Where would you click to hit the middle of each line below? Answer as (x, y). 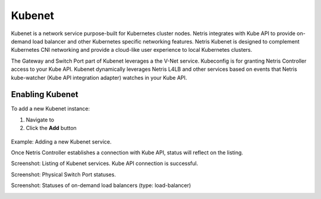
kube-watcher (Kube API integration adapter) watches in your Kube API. (99, 77)
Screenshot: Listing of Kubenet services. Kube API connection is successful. (105, 163)
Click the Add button (51, 128)
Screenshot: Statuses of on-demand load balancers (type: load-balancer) (101, 185)
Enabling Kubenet (45, 94)
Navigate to (40, 120)
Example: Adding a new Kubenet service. (62, 142)
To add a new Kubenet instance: (51, 109)
